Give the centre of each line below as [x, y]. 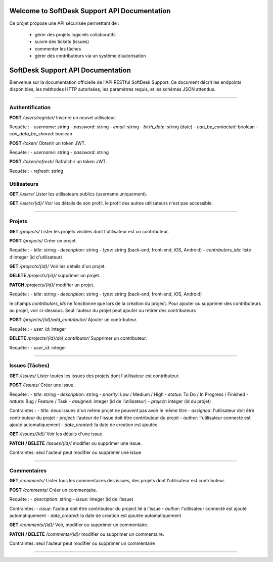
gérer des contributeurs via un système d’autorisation [90, 56]
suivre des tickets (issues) [62, 42]
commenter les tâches [58, 48]
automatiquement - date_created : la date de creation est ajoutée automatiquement [95, 516]
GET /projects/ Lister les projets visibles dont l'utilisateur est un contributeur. [89, 231]
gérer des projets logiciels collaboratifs [75, 34]
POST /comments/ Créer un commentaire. [53, 490]
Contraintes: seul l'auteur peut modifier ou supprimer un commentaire [82, 543]
